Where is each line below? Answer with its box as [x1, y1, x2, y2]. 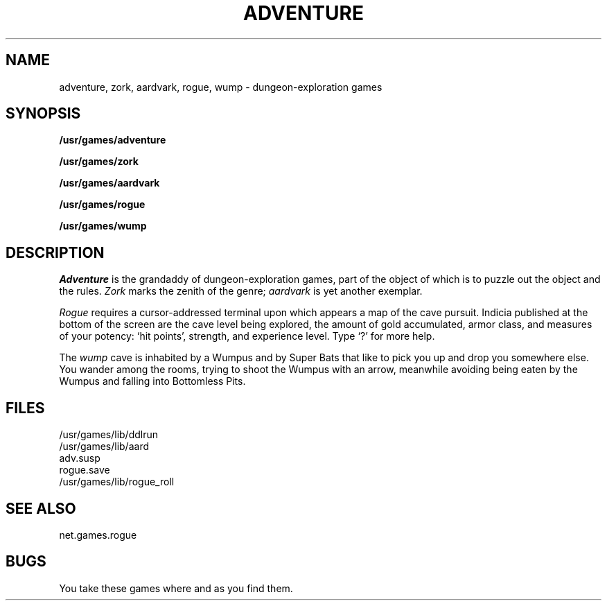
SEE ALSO [6, 499, 76, 517]
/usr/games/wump [59, 220, 147, 232]
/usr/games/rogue [59, 198, 146, 211]
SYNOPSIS [6, 105, 81, 123]
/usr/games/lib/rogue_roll [59, 476, 175, 488]
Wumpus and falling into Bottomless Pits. [59, 375, 246, 388]
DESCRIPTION [6, 243, 105, 261]
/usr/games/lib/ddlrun [59, 428, 159, 441]
